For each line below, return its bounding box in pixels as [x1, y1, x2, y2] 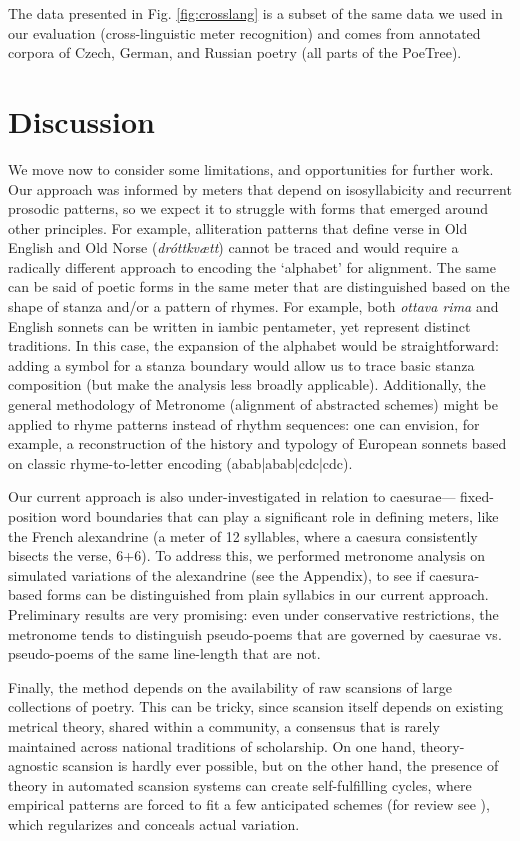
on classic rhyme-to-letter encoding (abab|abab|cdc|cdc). [8, 452, 353, 473]
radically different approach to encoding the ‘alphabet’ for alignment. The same [8, 256, 496, 277]
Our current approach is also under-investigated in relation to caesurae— [8, 486, 456, 507]
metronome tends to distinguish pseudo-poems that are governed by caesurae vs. [8, 623, 502, 644]
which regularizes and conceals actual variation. [8, 813, 300, 834]
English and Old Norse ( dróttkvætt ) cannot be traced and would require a [8, 237, 459, 258]
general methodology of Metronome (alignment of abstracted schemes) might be [8, 394, 498, 415]
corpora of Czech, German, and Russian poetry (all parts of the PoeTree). [8, 42, 462, 63]
